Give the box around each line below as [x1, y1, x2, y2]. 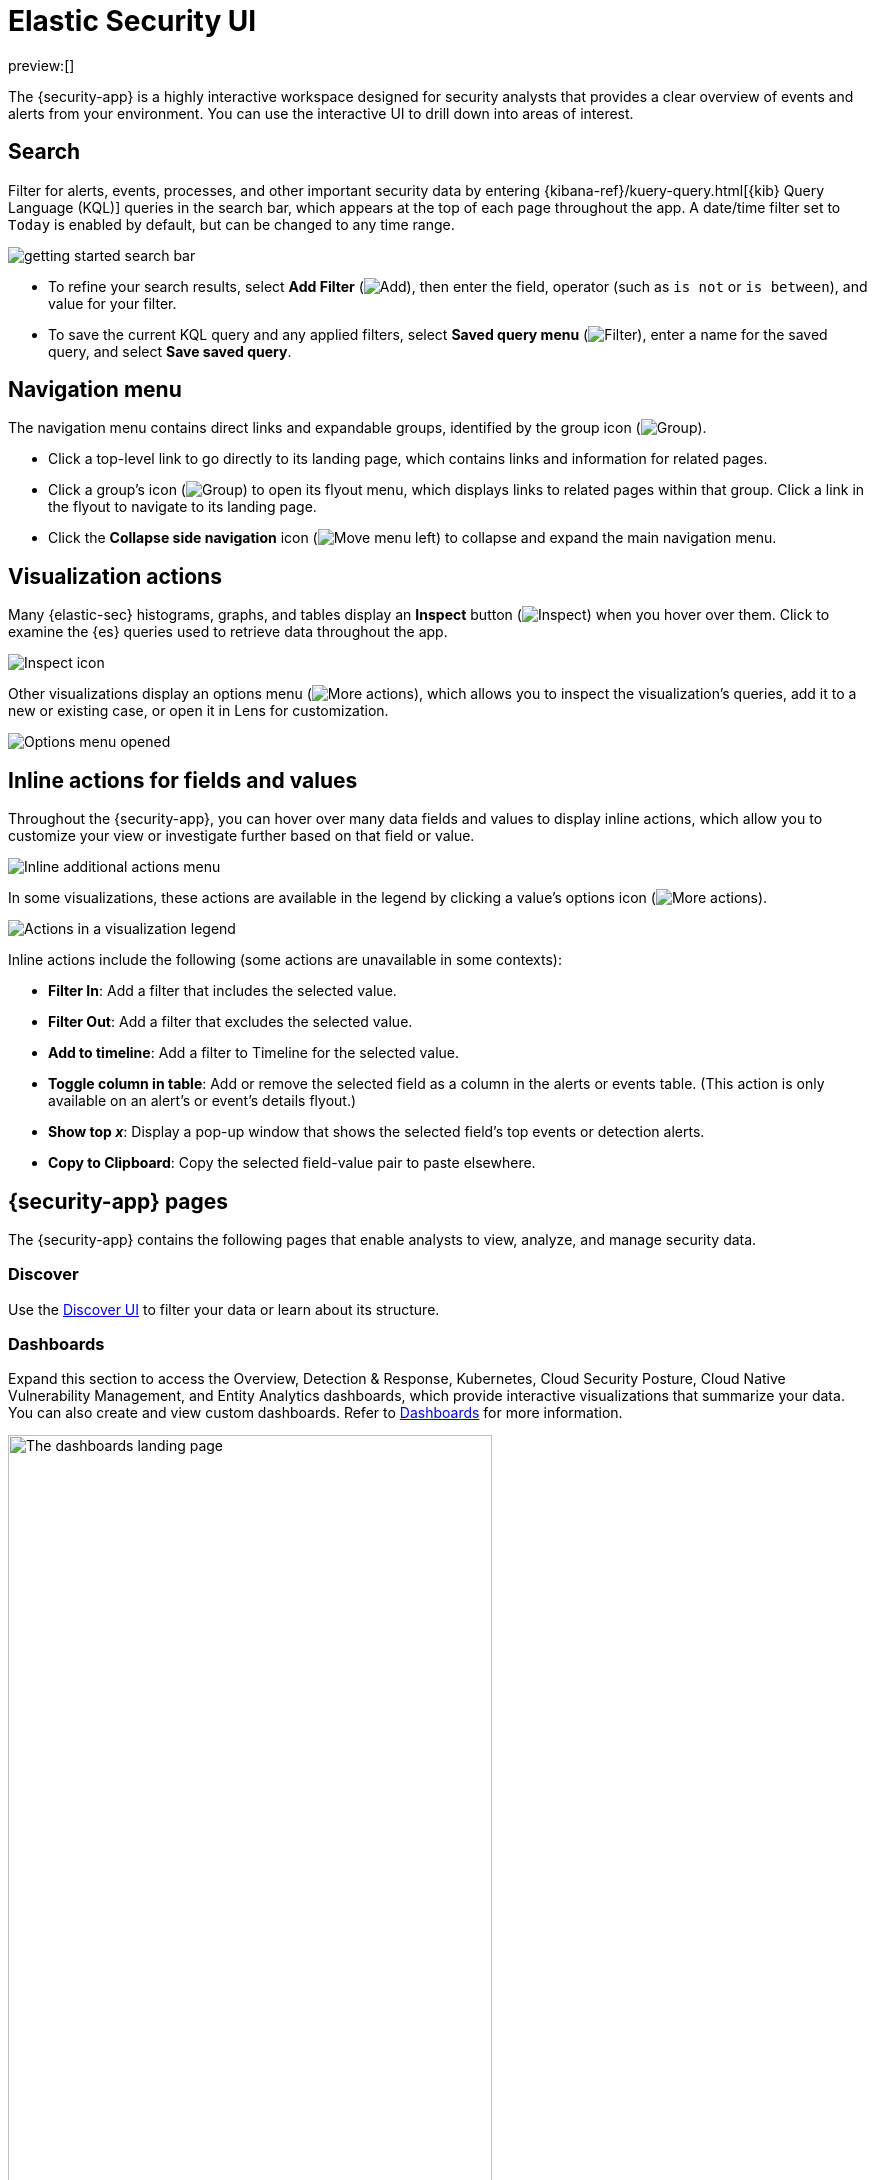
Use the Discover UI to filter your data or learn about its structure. [8, 1300, 440, 1318]
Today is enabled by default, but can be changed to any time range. [8, 215, 455, 233]
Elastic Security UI [8, 4, 257, 38]
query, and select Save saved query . [48, 342, 292, 360]
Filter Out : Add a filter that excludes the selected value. [48, 1013, 413, 1031]
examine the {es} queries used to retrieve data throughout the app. [8, 623, 448, 641]
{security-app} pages [8, 1188, 229, 1214]
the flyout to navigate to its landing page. [48, 498, 317, 516]
